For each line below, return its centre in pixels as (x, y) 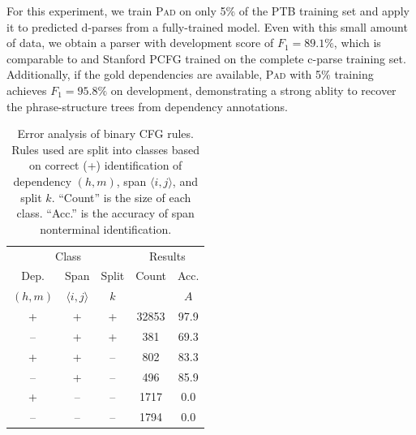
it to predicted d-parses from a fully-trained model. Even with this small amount (207, 26)
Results (167, 255)
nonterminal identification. (106, 228)
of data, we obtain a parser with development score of (140, 43)
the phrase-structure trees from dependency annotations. (148, 106)
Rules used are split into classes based (106, 149)
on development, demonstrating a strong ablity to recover (253, 90)
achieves (27, 90)
